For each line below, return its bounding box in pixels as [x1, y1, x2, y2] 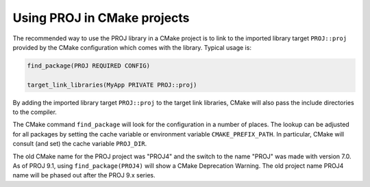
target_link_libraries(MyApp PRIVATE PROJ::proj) [27, 81, 197, 89]
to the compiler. [12, 108, 58, 116]
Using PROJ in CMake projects [12, 10, 190, 25]
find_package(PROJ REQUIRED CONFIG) [27, 61, 151, 70]
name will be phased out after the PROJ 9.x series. [12, 171, 156, 179]
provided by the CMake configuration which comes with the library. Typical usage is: [12, 43, 251, 51]
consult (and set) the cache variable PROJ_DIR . [12, 140, 147, 148]
